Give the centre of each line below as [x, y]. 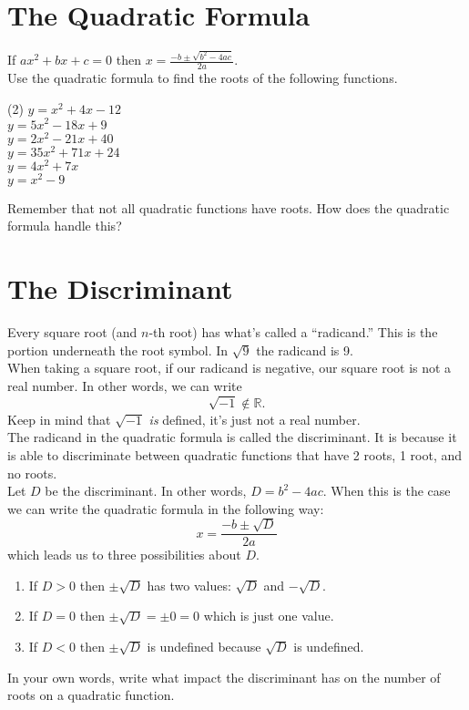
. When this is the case [387, 491]
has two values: [189, 585]
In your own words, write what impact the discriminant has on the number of [224, 677]
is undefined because [204, 646]
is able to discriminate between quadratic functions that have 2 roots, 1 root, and [235, 454]
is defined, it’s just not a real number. [255, 419]
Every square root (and [72, 332]
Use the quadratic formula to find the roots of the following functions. [203, 78]
